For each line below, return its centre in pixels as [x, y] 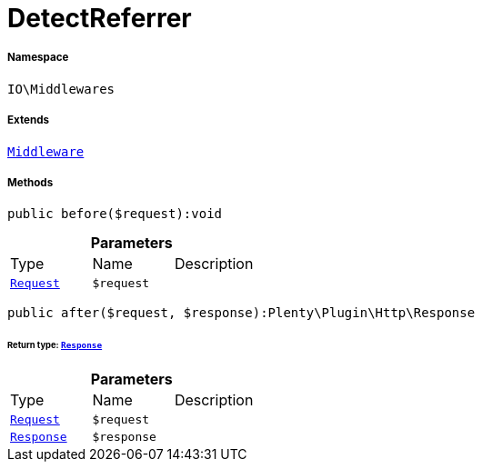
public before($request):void [115, 214]
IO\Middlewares [61, 89]
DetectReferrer [100, 18]
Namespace [38, 58]
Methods [30, 182]
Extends [29, 120]
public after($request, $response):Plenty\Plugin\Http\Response [241, 313]
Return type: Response [55, 345]
